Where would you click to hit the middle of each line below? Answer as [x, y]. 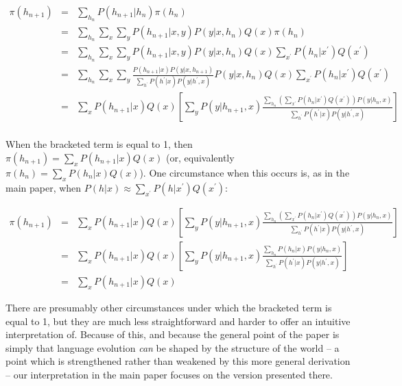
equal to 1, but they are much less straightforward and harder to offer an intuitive [178, 321]
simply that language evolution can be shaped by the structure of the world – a [173, 347]
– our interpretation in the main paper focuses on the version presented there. [169, 374]
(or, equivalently [200, 158]
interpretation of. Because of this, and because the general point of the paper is [173, 334]
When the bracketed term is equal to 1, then [99, 144]
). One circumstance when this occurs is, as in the [245, 173]
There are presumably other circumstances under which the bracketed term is [169, 307]
